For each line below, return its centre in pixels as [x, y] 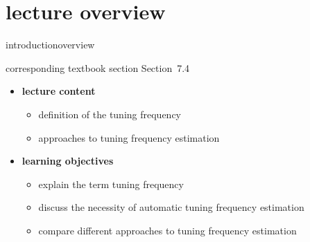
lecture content [59, 91]
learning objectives [68, 161]
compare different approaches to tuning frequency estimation [167, 230]
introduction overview [50, 45]
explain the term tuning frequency [111, 184]
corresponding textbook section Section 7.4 [98, 67]
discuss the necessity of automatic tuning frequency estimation [171, 207]
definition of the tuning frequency [110, 114]
